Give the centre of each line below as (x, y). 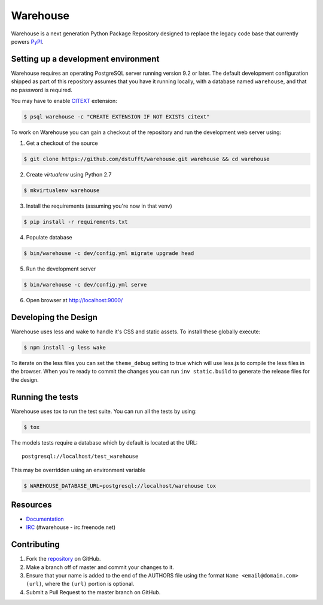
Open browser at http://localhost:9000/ (74, 300)
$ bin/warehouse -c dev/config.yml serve (85, 285)
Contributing (35, 545)
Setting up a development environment (85, 59)
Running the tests (45, 397)
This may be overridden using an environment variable (78, 470)
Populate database (49, 238)
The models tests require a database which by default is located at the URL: (104, 442)
